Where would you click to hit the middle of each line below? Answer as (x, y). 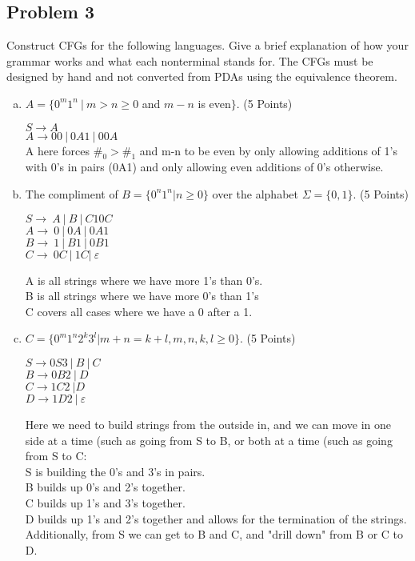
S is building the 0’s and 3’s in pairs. (115, 471)
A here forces (58, 150)
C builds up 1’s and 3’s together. (105, 502)
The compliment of (72, 193)
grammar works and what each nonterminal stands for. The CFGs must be (190, 60)
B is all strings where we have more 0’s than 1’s (142, 296)
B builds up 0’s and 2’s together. (105, 487)
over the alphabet (255, 193)
